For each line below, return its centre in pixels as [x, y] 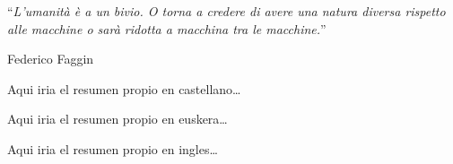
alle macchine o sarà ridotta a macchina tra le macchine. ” [167, 28]
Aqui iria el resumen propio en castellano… [124, 88]
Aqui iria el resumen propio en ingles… [113, 148]
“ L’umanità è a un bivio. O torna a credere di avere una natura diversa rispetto [226, 11]
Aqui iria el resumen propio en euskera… [118, 119]
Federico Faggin [51, 59]
